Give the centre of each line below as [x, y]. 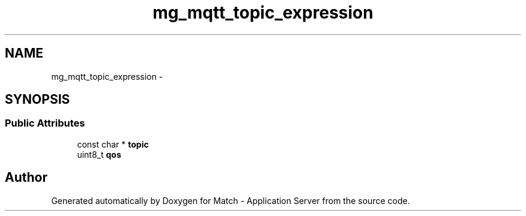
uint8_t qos [99, 154]
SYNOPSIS [38, 100]
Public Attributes [45, 123]
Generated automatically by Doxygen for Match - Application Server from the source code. [231, 200]
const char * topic [113, 144]
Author [26, 178]
